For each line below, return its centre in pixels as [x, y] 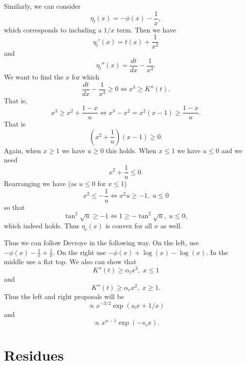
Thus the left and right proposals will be [64, 296]
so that [14, 207]
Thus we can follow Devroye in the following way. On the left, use [101, 243]
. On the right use [79, 252]
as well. [171, 226]
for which [86, 76]
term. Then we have [146, 29]
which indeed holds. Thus [42, 226]
